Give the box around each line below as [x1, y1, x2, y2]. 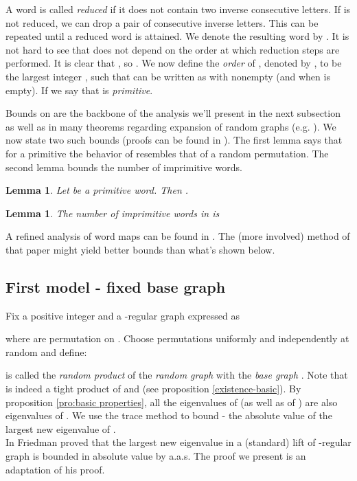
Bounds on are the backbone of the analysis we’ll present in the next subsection [5, 106, 341, 120]
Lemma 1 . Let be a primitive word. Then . [5, 183, 189, 197]
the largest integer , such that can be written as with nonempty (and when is [5, 69, 330, 83]
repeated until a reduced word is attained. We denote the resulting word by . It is [5, 29, 349, 43]
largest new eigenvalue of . [5, 421, 116, 436]
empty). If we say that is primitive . [5, 82, 153, 97]
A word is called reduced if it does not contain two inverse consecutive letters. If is [5, 2, 351, 16]
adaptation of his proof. [5, 462, 105, 476]
